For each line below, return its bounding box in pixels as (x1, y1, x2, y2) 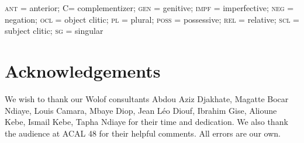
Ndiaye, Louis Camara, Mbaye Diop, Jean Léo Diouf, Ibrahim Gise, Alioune (5, 104, 277, 116)
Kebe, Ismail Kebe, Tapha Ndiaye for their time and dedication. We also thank (5, 116, 288, 128)
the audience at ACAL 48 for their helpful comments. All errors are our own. (5, 127, 281, 139)
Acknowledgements (5, 58, 161, 82)
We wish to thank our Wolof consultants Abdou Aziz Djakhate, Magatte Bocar (5, 92, 289, 104)
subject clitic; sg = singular (5, 25, 103, 37)
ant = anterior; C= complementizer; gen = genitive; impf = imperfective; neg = (5, 2, 294, 13)
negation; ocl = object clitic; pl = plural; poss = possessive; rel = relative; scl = (5, 13, 299, 25)
